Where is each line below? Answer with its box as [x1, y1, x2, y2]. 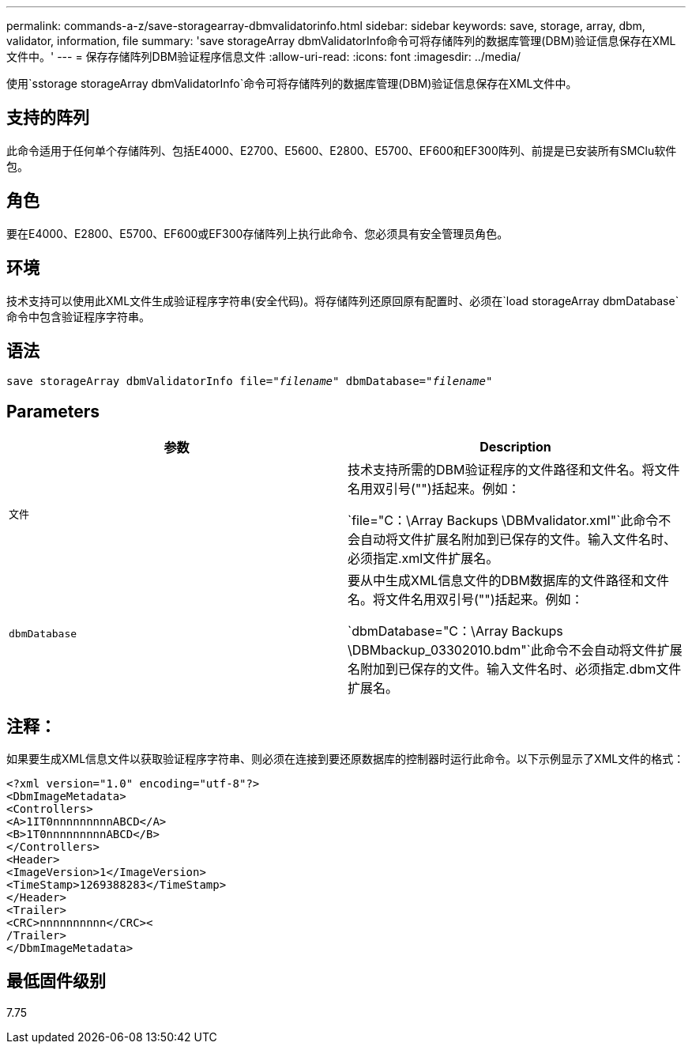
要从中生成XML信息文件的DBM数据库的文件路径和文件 [348, 572, 669, 589]
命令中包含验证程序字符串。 [6, 309, 150, 323]
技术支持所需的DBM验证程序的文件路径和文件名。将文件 [348, 462, 680, 478]
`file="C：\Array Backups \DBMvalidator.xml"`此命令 [348, 512, 659, 529]
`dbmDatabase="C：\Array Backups [348, 623, 563, 640]
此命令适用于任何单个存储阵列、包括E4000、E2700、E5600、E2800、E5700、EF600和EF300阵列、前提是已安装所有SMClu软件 [6, 143, 677, 157]
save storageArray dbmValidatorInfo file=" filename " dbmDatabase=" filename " [6, 375, 493, 388]
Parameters [6, 401, 100, 421]
